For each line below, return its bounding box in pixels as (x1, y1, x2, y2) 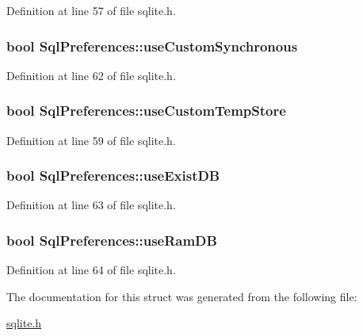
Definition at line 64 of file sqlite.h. (6, 262, 176, 278)
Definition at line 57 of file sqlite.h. (6, 2, 176, 18)
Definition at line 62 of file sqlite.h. (6, 67, 176, 83)
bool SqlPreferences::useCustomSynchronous (6, 36, 298, 55)
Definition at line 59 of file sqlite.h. (6, 132, 176, 148)
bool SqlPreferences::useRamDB (6, 230, 217, 250)
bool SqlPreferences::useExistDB (6, 166, 220, 185)
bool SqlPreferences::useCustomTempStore (6, 101, 286, 120)
